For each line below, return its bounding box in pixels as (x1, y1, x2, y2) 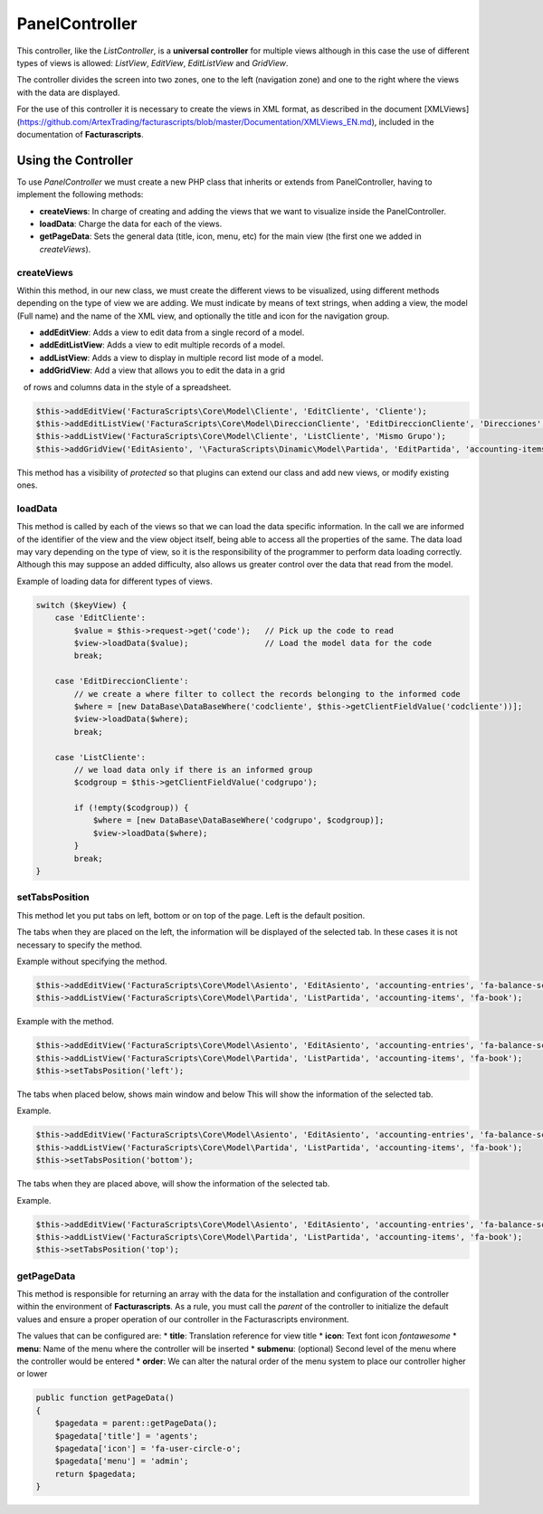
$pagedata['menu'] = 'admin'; (54, 1456, 189, 1466)
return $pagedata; (54, 1469, 137, 1479)
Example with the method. (16, 1016, 115, 1027)
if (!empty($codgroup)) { (73, 803, 189, 814)
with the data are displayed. (16, 87, 120, 98)
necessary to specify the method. (16, 939, 143, 950)
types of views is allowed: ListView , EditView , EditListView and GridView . (16, 57, 289, 68)
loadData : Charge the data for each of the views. (39, 218, 223, 229)
